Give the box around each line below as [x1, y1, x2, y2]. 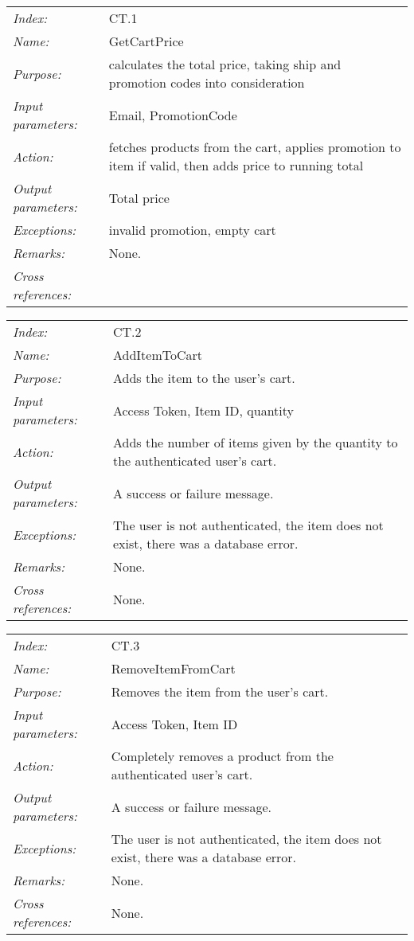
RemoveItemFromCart [111, 659, 236, 677]
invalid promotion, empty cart [108, 221, 276, 239]
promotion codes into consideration [108, 73, 305, 92]
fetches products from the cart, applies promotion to [108, 138, 401, 156]
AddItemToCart [112, 346, 203, 364]
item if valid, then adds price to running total [108, 156, 364, 174]
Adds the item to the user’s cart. [112, 369, 295, 387]
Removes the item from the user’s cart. [111, 682, 329, 701]
